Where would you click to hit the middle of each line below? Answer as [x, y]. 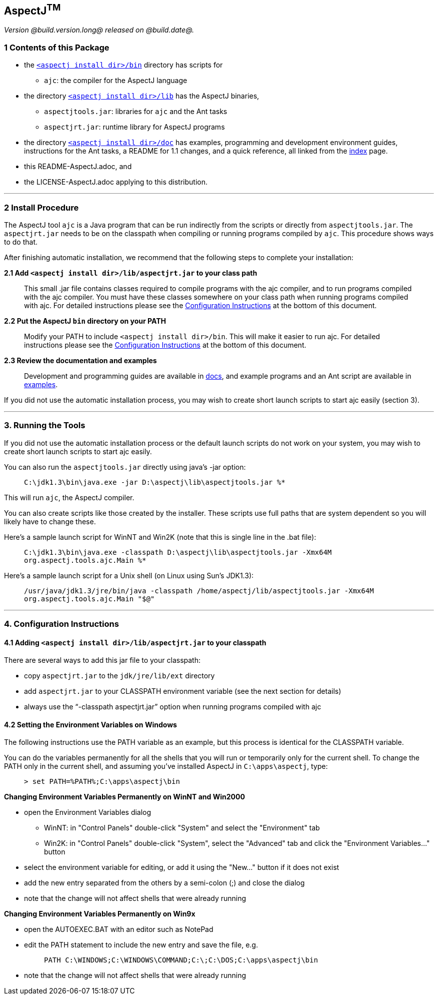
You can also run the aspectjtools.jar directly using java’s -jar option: [125, 467]
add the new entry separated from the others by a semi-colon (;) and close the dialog [164, 883]
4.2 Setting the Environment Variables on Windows [90, 724]
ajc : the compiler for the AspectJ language [116, 81]
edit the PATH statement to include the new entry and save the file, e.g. [141, 945]
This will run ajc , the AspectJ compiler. [69, 497]
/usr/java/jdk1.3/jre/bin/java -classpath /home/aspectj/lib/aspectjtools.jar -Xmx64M [199, 591]
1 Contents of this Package [57, 47]
